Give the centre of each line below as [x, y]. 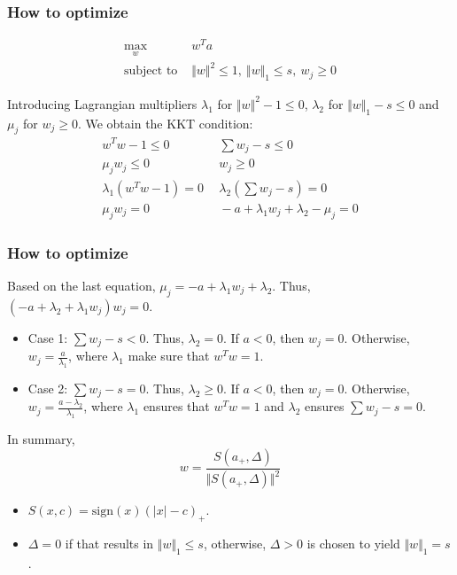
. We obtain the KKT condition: [165, 123]
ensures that [176, 406]
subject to [151, 71]
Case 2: [48, 388]
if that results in [109, 543]
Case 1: [48, 337]
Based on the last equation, [81, 285]
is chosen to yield [353, 543]
